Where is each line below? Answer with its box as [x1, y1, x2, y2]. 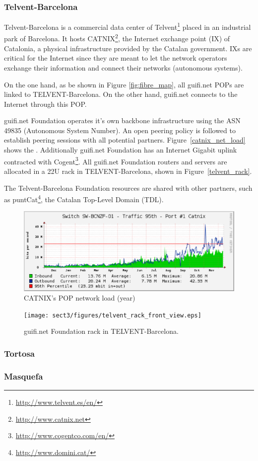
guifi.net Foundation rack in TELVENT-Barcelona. [24, 326, 179, 336]
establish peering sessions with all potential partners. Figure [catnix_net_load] [4, 135, 246, 145]
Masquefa [4, 370, 43, 382]
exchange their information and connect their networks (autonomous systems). [4, 62, 243, 73]
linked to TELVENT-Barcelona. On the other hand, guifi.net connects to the [4, 89, 238, 99]
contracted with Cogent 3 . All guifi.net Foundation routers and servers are [4, 154, 227, 166]
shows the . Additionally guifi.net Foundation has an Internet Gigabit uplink [4, 145, 237, 155]
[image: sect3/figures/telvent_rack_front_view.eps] [24, 311, 201, 319]
